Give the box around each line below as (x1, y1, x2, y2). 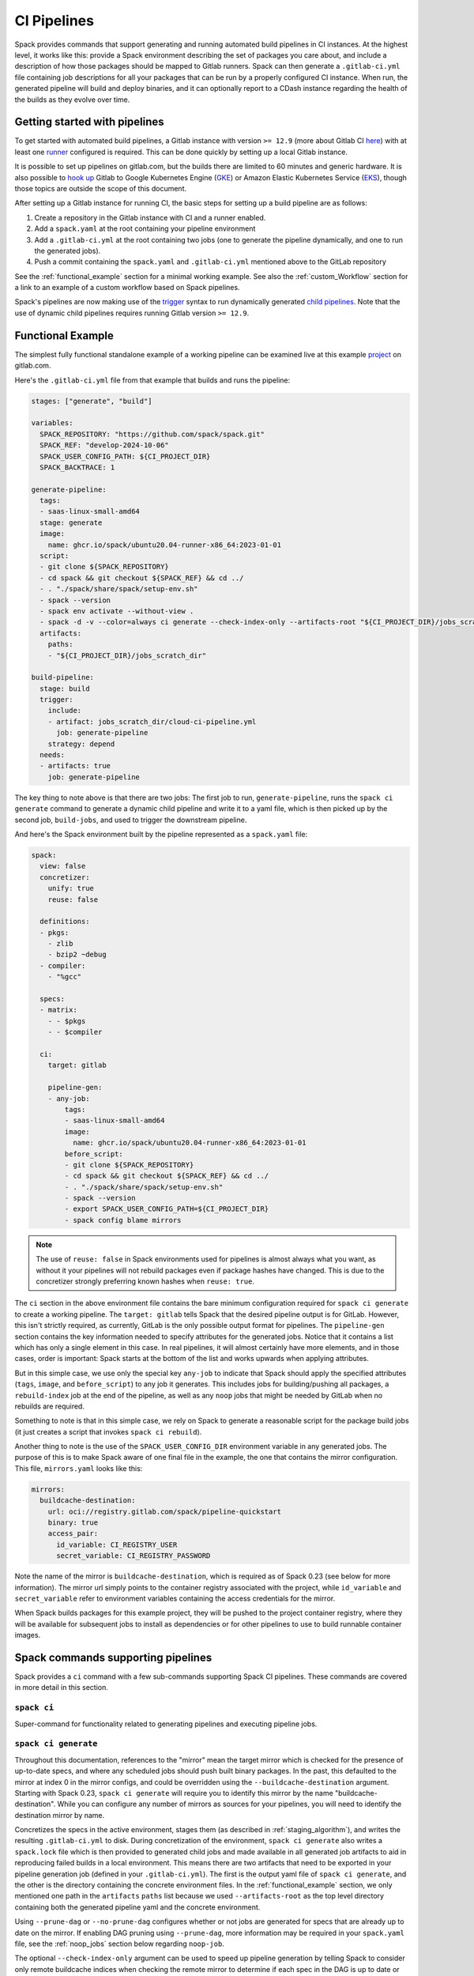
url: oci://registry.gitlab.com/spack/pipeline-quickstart (47, 1507, 282, 1516)
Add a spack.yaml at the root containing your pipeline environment (34, 224, 256, 233)
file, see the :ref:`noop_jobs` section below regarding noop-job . (14, 1939, 224, 1948)
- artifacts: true (39, 761, 111, 771)
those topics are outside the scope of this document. (14, 183, 187, 193)
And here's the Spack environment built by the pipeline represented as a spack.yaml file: (14, 829, 308, 839)
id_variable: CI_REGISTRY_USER (56, 1540, 178, 1549)
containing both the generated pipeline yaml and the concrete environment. (14, 1902, 261, 1912)
